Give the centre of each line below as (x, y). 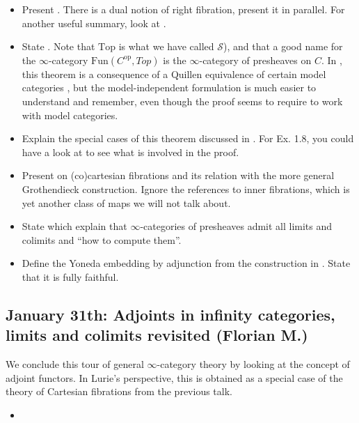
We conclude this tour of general (75, 364)
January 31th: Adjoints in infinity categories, (170, 314)
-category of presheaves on (255, 60)
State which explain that (74, 226)
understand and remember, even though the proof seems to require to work (182, 101)
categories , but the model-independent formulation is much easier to (169, 87)
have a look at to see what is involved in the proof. (130, 152)
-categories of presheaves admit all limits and (236, 226)
